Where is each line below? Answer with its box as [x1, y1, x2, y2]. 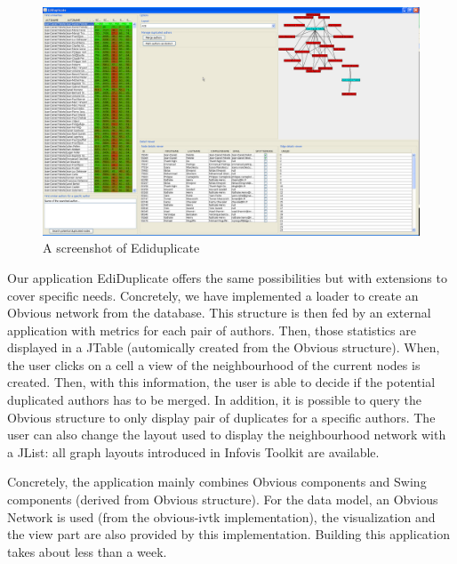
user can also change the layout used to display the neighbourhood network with [7, 425, 446, 444]
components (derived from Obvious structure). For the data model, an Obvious [7, 490, 438, 509]
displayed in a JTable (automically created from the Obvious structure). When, [7, 338, 440, 357]
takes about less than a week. [7, 542, 167, 560]
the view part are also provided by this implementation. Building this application [7, 525, 450, 544]
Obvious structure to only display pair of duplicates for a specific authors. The [7, 407, 436, 426]
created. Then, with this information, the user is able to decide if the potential [7, 373, 436, 391]
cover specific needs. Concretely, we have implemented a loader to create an [7, 286, 419, 304]
